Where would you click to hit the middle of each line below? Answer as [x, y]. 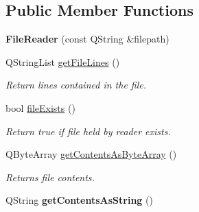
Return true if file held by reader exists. [88, 131]
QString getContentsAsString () [79, 200]
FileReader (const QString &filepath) [87, 39]
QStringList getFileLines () [63, 61]
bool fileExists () [40, 107]
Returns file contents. [50, 177]
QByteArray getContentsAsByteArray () [91, 154]
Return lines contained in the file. [76, 85]
